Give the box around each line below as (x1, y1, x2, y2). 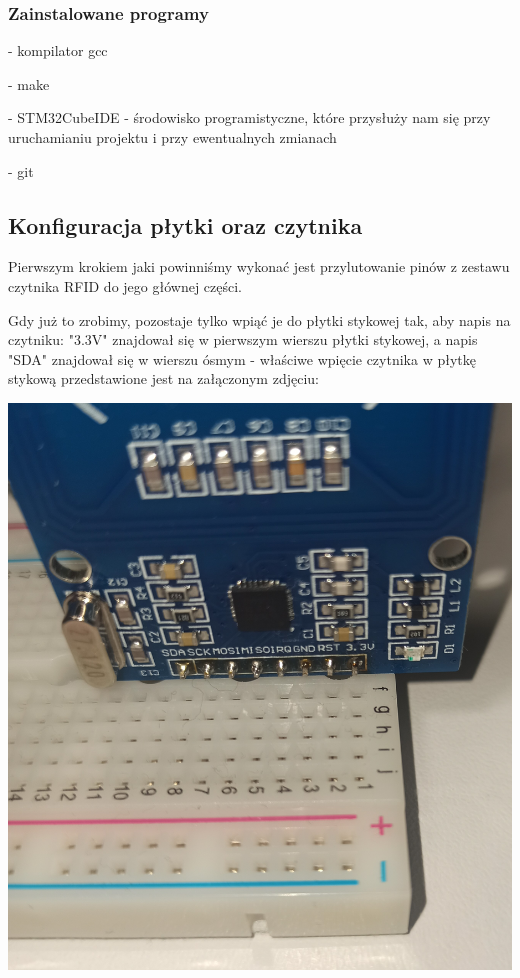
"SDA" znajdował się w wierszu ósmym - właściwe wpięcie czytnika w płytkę (8, 348, 476, 369)
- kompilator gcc (8, 40, 108, 61)
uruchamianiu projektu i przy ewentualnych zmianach (8, 127, 337, 147)
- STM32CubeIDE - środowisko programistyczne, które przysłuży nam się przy (8, 107, 491, 128)
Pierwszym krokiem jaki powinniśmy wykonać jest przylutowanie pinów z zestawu (8, 256, 510, 277)
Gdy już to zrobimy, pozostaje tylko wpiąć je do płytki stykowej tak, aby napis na (8, 309, 511, 330)
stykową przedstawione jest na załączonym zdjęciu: (8, 368, 319, 389)
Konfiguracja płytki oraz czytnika (8, 209, 363, 240)
